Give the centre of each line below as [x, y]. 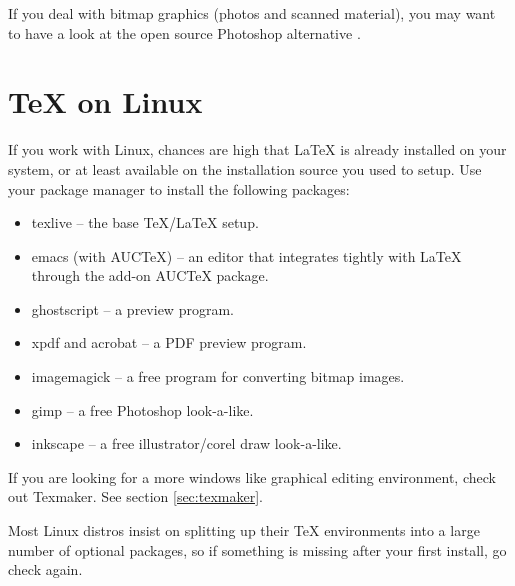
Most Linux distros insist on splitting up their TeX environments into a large [244, 530]
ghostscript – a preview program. [132, 308]
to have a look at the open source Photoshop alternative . [184, 32]
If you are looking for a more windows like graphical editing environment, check [252, 476]
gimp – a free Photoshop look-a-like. [142, 409]
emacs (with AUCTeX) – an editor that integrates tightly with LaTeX [246, 255]
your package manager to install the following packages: [179, 188]
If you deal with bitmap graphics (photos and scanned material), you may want [252, 13]
